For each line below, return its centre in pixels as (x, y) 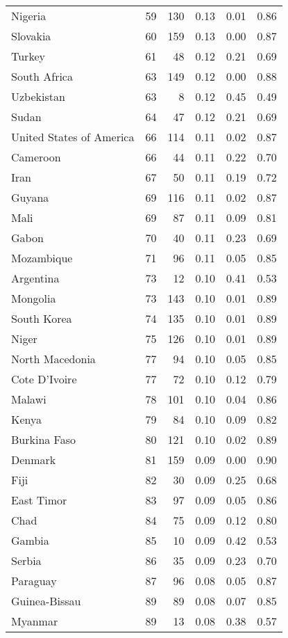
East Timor (39, 500)
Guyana (30, 197)
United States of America (73, 137)
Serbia (26, 560)
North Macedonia (53, 359)
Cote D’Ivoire (44, 379)
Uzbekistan (38, 96)
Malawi (29, 399)
